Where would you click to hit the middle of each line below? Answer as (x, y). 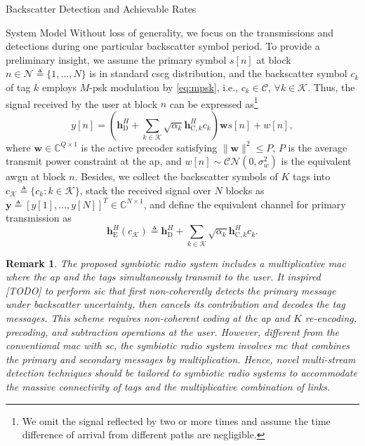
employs (60, 87)
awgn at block (36, 176)
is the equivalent (316, 161)
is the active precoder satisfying (149, 147)
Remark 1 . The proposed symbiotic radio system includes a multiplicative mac (176, 263)
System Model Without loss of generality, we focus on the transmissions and (170, 32)
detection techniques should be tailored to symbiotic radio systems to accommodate (181, 373)
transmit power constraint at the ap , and (94, 161)
